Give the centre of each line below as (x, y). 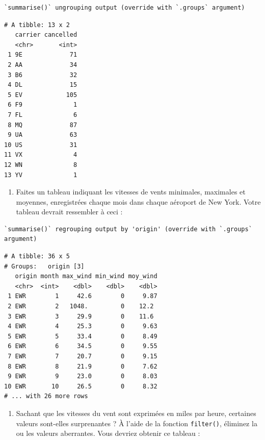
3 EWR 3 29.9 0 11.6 (81, 316)
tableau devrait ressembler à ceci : (69, 212)
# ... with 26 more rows (46, 396)
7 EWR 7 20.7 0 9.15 (83, 356)
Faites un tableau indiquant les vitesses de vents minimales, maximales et (131, 192)
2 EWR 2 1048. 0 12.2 (81, 307)
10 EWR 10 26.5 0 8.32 (81, 386)
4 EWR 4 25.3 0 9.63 (83, 326)
